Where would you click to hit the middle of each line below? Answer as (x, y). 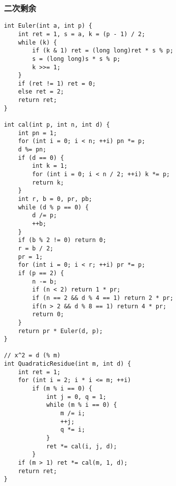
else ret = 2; (41, 92)
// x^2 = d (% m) (32, 356)
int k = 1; (50, 166)
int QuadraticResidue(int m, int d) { (68, 364)
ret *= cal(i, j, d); (82, 446)
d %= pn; (32, 150)
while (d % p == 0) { (53, 207)
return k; (48, 182)
